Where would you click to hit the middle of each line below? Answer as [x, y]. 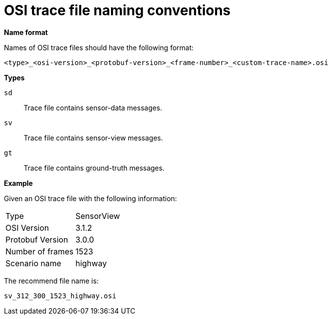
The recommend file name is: [51, 281]
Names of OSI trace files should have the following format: [99, 47]
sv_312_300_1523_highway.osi [60, 296]
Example [18, 183]
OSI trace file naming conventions [117, 10]
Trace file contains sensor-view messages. [93, 138]
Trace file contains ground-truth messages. [94, 168]
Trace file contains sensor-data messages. [93, 107]
